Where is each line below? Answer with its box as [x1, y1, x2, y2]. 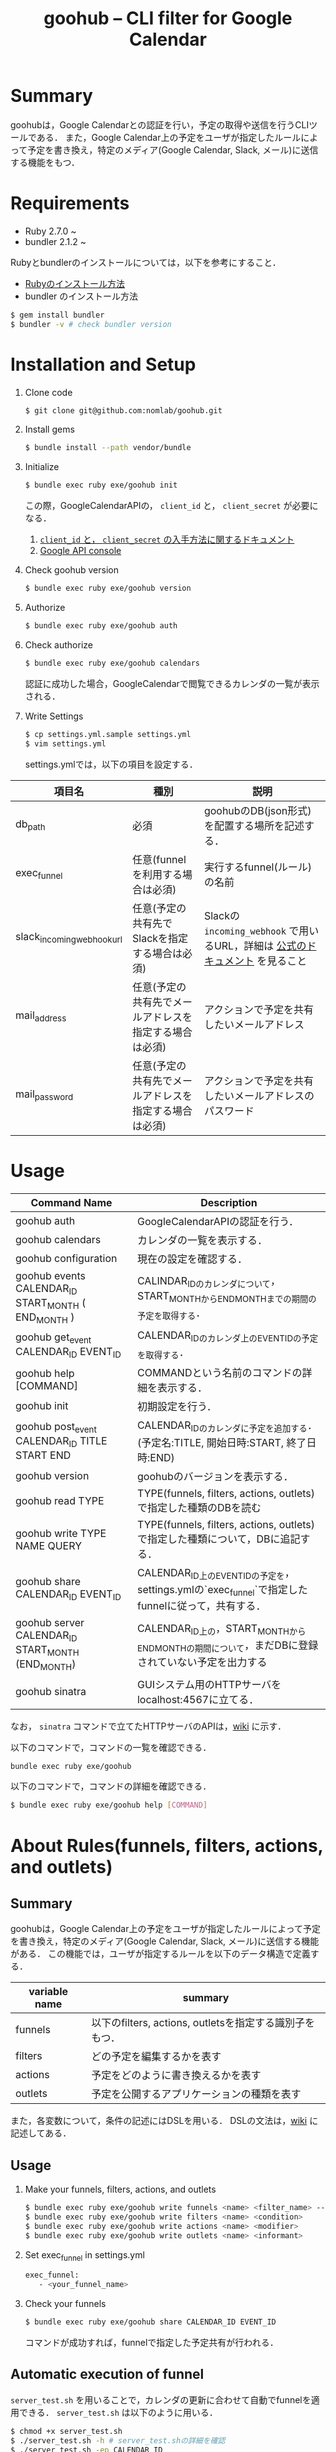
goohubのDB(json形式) [203, 803, 312, 817]
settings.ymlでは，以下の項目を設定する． [24, 758, 198, 770]
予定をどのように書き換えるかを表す [91, 2068, 262, 2082]
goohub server [15, 1616, 85, 1629]
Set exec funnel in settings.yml [24, 2248, 145, 2263]
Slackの [203, 908, 240, 922]
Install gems [24, 423, 75, 436]
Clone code [24, 386, 73, 398]
